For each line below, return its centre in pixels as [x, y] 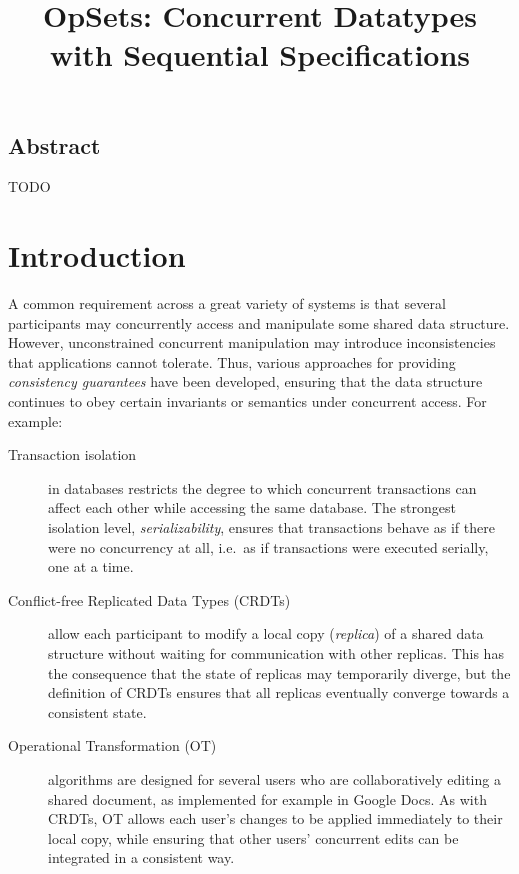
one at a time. [91, 566]
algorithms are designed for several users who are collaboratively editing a [274, 778]
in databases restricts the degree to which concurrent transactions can [262, 487]
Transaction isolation [72, 454]
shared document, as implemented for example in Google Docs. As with [267, 798]
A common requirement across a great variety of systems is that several [227, 303]
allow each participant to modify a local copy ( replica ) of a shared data [266, 633]
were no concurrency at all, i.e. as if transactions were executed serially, [268, 546]
